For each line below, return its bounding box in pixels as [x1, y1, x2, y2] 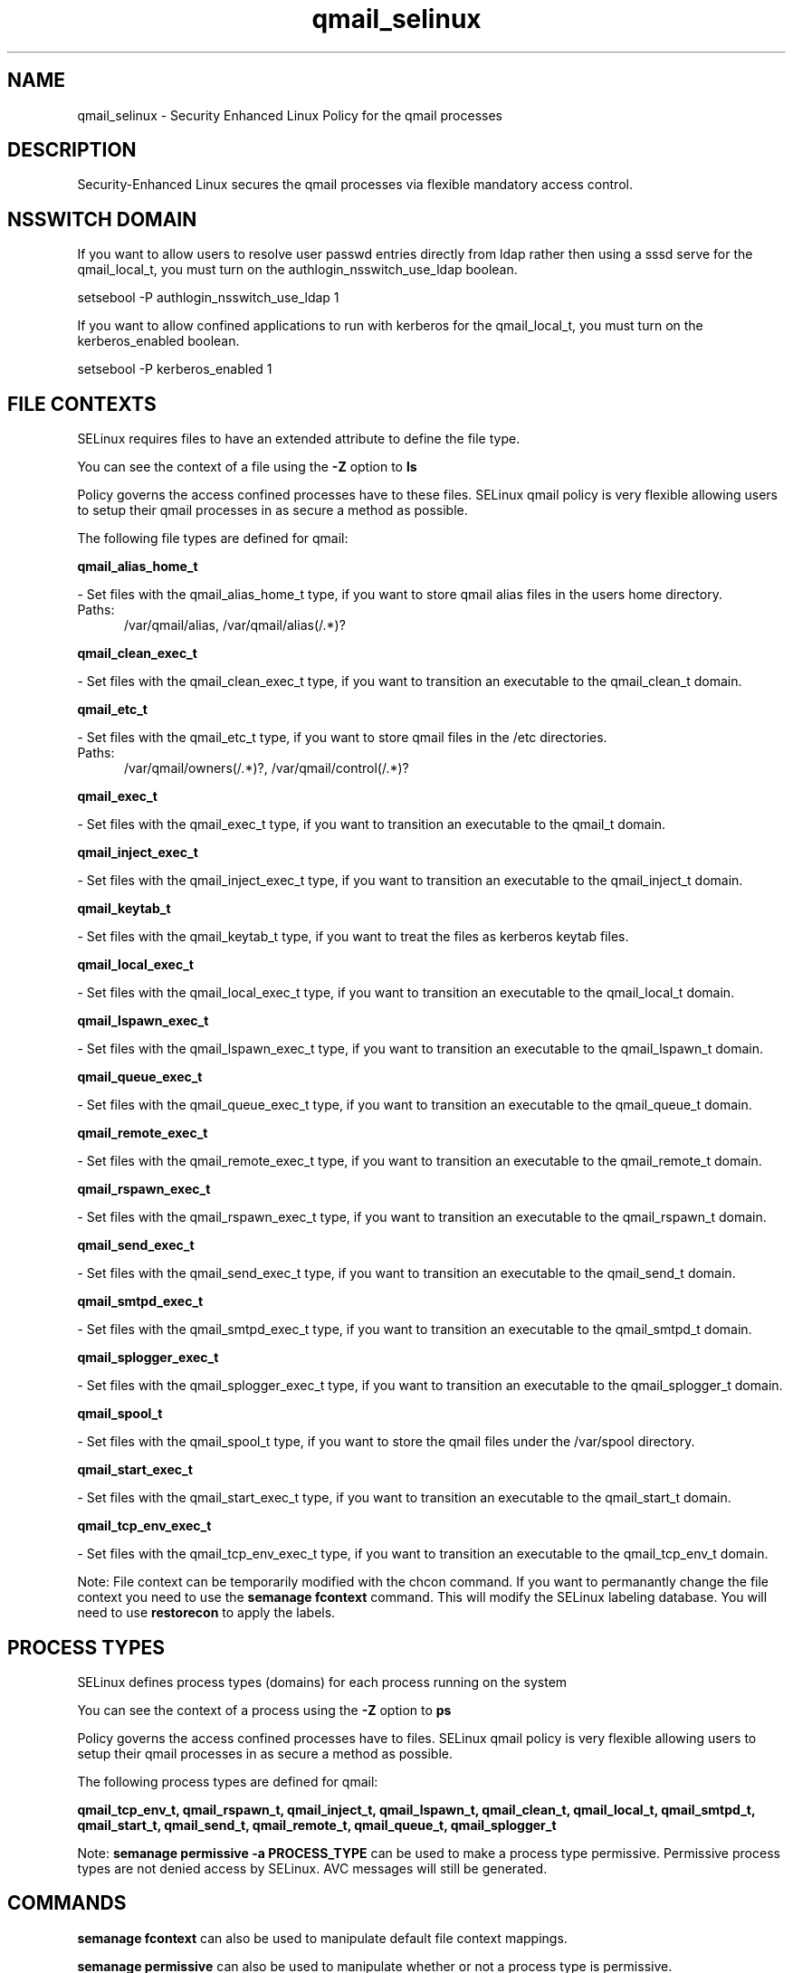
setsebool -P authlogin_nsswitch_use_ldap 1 [77, 290, 339, 306]
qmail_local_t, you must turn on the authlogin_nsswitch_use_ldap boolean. [77, 262, 518, 278]
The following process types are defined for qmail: [77, 1773, 378, 1789]
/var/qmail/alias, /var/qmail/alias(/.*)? [124, 617, 346, 634]
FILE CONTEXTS [7, 392, 157, 415]
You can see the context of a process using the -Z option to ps [77, 1701, 452, 1718]
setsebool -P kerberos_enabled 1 [77, 361, 272, 377]
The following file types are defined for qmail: [77, 530, 349, 547]
